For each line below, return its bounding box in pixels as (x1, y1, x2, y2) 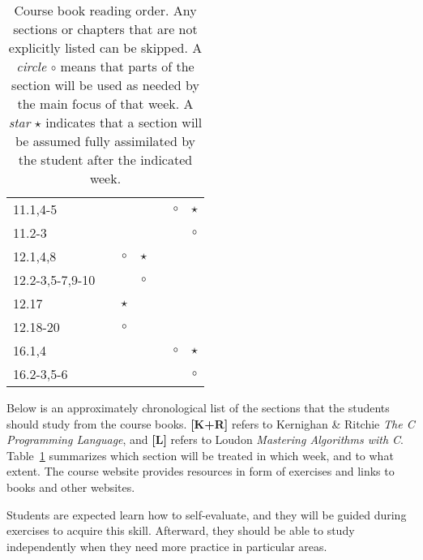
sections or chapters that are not (13, 19, 198, 38)
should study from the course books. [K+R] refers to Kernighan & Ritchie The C (6, 415, 415, 432)
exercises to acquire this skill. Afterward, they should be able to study (6, 522, 355, 539)
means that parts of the (60, 57, 194, 75)
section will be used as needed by (11, 75, 199, 94)
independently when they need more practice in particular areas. (6, 537, 327, 554)
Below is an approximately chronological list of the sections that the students (6, 399, 390, 416)
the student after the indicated (18, 150, 193, 169)
